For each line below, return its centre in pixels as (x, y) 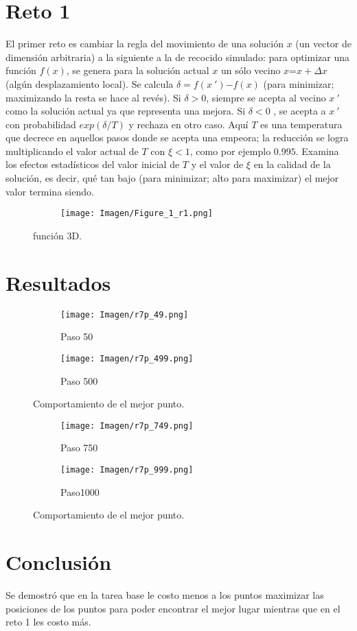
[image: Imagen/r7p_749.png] (127, 426)
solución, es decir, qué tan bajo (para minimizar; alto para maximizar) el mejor (172, 178)
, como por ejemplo (230, 151)
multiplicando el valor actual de (72, 151)
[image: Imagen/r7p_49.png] (125, 314)
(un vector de (324, 44)
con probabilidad (41, 124)
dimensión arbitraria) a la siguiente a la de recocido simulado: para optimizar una (177, 57)
